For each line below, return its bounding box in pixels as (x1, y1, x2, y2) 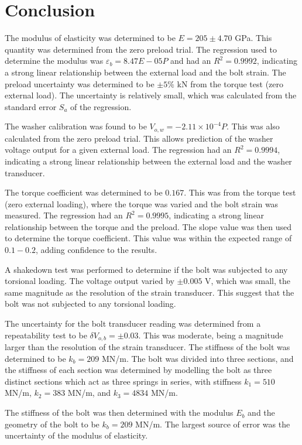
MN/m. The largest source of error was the (135, 417, 290, 430)
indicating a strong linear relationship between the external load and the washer (5, 155, 292, 167)
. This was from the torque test (184, 186, 296, 198)
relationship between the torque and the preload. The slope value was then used (5, 220, 292, 232)
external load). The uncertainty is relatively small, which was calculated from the (5, 89, 297, 101)
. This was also (227, 120, 280, 132)
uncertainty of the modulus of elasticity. (5, 429, 148, 441)
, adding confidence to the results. (35, 244, 157, 256)
